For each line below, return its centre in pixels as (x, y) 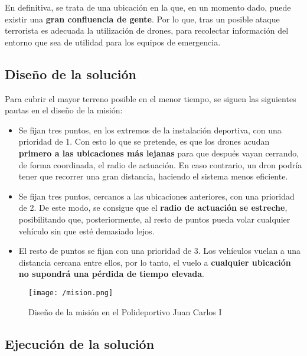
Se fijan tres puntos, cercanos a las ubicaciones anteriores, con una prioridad (156, 196)
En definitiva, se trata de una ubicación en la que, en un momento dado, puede (148, 7)
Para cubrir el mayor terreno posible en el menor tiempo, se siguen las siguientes (151, 98)
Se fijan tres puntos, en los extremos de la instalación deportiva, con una (150, 130)
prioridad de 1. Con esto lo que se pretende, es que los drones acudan (144, 141)
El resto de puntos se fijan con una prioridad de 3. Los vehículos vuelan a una (160, 251)
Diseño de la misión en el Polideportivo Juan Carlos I (125, 311)
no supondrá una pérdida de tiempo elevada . (111, 274)
